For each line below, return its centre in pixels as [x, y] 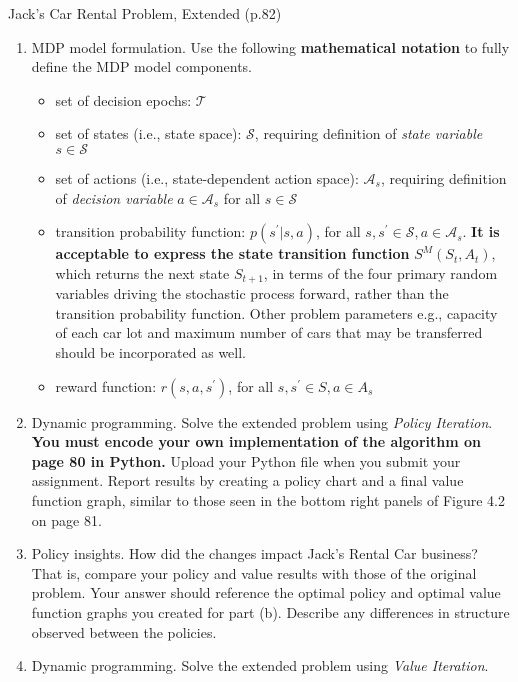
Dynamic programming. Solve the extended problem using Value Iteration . [260, 665]
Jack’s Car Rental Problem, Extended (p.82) [145, 13]
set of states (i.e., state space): [148, 133]
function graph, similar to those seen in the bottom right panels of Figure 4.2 [268, 499]
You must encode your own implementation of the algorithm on [256, 441]
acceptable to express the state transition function [232, 253]
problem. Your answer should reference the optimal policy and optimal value [266, 592]
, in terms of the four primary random [380, 272]
